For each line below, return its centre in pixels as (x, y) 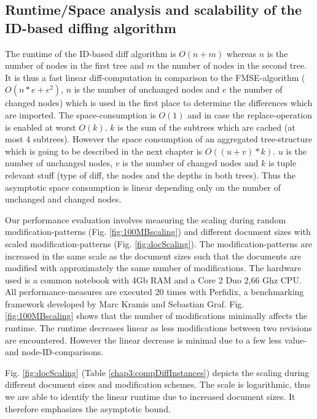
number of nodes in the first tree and (75, 65)
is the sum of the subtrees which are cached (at (206, 127)
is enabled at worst (41, 127)
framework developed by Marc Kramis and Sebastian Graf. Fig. (125, 303)
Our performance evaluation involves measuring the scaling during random (146, 219)
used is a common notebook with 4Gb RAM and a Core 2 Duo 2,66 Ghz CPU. (153, 279)
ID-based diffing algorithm (91, 27)
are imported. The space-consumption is (80, 114)
